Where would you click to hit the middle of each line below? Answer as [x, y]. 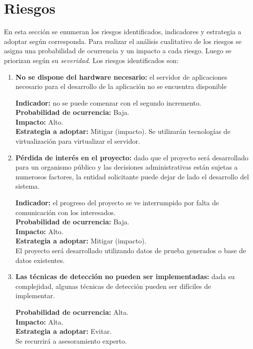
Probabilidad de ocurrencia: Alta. [72, 312]
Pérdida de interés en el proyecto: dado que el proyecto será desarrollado [132, 157]
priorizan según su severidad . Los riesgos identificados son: [91, 60]
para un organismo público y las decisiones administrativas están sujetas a [126, 167]
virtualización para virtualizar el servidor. [78, 141]
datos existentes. [40, 260]
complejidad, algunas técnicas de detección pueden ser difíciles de [113, 286]
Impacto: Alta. [39, 321]
